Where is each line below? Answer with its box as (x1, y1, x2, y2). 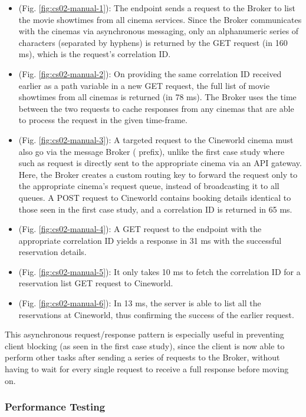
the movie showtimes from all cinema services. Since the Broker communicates (18, 13, 302, 25)
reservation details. (18, 246, 87, 258)
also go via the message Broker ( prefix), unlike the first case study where (18, 145, 285, 157)
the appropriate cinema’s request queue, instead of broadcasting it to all (18, 180, 279, 192)
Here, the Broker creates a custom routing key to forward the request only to (18, 168, 298, 180)
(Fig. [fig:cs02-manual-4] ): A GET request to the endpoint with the (18, 223, 262, 235)
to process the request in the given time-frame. (18, 114, 187, 126)
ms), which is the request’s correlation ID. (18, 48, 171, 60)
